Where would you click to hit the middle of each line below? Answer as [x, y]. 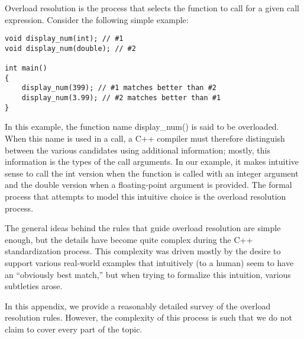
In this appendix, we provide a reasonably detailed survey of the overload [138, 306]
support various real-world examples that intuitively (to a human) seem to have [149, 262]
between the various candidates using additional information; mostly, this [138, 150]
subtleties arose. [34, 286]
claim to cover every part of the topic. [74, 329]
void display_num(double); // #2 [70, 48]
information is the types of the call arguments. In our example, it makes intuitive [152, 161]
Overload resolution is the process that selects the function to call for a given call [152, 8]
